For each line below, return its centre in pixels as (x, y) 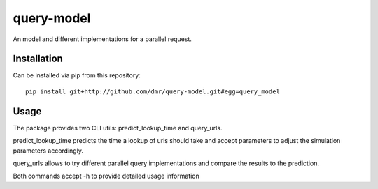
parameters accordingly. (48, 151)
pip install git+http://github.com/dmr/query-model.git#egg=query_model (153, 91)
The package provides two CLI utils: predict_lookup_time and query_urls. (118, 128)
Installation (38, 59)
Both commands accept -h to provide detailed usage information (106, 176)
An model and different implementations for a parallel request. (103, 39)
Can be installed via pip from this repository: (77, 75)
